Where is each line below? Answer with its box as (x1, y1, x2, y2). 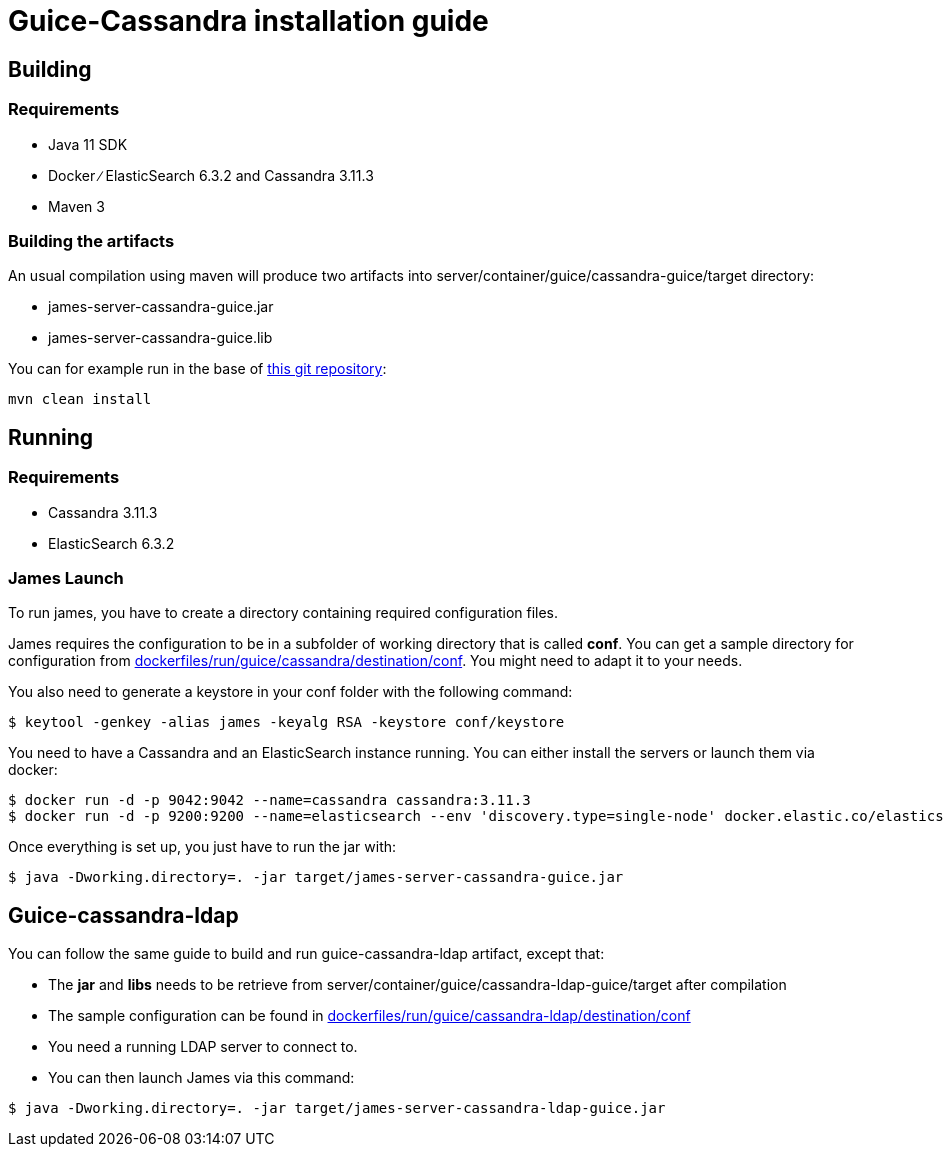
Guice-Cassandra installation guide (8, 4, 489, 38)
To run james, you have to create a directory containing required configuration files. (8, 604, 559, 622)
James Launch (8, 567, 124, 588)
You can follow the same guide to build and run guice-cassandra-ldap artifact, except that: (8, 945, 605, 963)
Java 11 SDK (48, 135, 128, 153)
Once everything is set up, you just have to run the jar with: (8, 838, 397, 856)
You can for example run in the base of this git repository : (8, 360, 387, 378)
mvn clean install (8, 391, 152, 408)
